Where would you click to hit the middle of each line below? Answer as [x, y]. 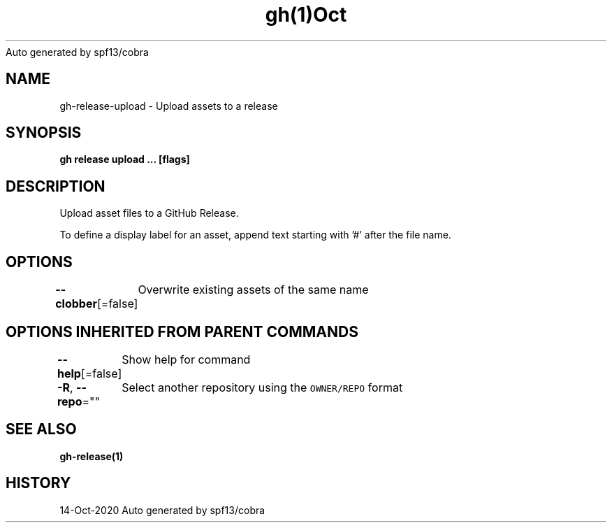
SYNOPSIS [44, 133]
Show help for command [186, 359]
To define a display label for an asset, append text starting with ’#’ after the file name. [255, 235]
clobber [76, 304]
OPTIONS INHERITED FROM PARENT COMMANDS [182, 331]
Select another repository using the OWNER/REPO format [262, 387]
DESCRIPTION [56, 186]
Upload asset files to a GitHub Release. [149, 213]
